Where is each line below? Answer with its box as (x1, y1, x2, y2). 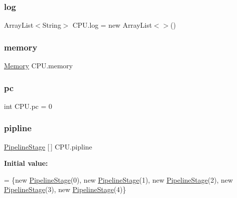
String (42, 20, 61, 30)
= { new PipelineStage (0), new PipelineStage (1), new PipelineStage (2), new (4, 174, 233, 185)
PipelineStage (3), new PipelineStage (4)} (4, 184, 126, 195)
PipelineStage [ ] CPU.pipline (4, 141, 92, 151)
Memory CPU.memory (4, 60, 73, 71)
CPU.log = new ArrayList (72, 20, 152, 30)
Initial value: (4, 158, 48, 168)
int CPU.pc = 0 (4, 100, 53, 111)
